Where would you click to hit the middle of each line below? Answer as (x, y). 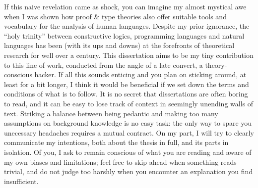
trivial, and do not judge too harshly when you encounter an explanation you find (129, 171)
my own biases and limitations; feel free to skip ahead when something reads (120, 162)
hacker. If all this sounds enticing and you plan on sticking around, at (140, 74)
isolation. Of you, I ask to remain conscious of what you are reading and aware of (128, 152)
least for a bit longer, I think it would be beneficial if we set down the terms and (127, 84)
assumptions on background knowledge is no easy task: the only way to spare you (128, 123)
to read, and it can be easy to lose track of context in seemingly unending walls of (129, 103)
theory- (216, 65)
